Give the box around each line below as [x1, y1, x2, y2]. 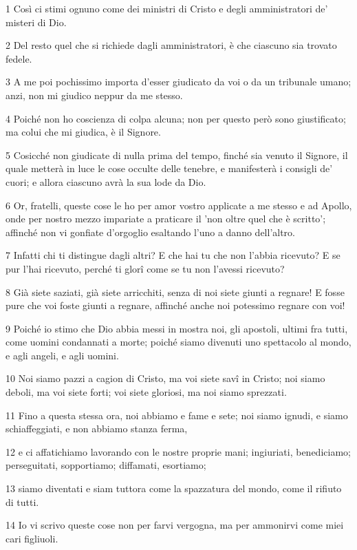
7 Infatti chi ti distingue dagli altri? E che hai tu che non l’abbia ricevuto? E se [6, 248, 340, 262]
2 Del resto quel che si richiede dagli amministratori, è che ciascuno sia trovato [6, 38, 337, 52]
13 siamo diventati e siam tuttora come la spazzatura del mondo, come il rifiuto [6, 481, 342, 496]
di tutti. [6, 494, 39, 509]
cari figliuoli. [6, 531, 58, 545]
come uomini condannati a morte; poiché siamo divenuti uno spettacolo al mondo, [6, 335, 351, 349]
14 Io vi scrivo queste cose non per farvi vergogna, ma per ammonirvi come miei [6, 518, 344, 532]
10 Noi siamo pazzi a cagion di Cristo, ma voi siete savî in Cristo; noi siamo [6, 371, 325, 385]
